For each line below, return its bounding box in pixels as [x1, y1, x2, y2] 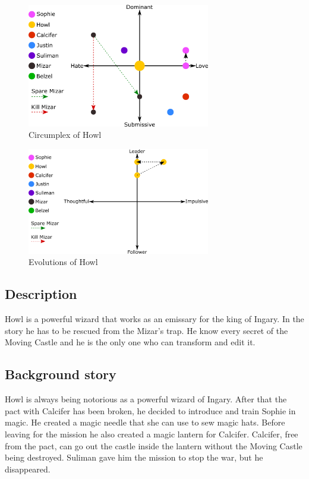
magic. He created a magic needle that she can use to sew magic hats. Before [5, 416, 285, 428]
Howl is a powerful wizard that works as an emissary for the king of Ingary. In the [5, 313, 304, 325]
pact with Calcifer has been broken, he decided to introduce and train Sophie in [5, 404, 296, 417]
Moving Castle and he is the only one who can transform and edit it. [5, 336, 256, 348]
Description [5, 285, 77, 303]
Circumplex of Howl [29, 128, 102, 141]
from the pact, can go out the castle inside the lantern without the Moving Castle [5, 439, 302, 452]
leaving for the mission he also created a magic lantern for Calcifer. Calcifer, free [5, 427, 298, 440]
